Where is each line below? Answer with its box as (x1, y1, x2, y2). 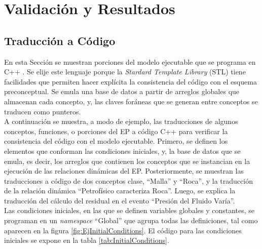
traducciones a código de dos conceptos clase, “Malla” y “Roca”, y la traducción (4, 175, 253, 186)
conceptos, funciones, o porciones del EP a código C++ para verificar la (4, 126, 228, 136)
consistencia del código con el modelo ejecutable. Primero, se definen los (4, 136, 228, 146)
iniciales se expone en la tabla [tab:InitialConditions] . (4, 235, 169, 245)
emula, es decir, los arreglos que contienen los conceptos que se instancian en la (4, 155, 250, 166)
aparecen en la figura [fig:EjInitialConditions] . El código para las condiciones (4, 225, 242, 235)
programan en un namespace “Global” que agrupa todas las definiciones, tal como (4, 215, 258, 226)
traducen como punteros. (4, 106, 81, 116)
